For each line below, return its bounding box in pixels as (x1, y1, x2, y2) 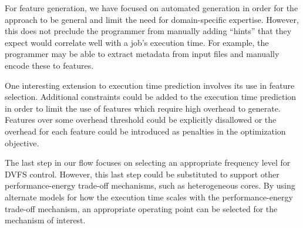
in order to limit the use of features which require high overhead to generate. (5, 102, 281, 114)
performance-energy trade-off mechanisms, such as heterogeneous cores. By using (5, 179, 295, 192)
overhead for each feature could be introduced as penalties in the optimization (5, 125, 286, 137)
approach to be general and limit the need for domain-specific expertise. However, (5, 13, 299, 25)
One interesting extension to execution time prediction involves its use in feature (5, 79, 295, 91)
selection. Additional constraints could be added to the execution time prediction (5, 90, 297, 103)
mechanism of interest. (5, 214, 86, 226)
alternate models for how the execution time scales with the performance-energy (5, 190, 293, 203)
